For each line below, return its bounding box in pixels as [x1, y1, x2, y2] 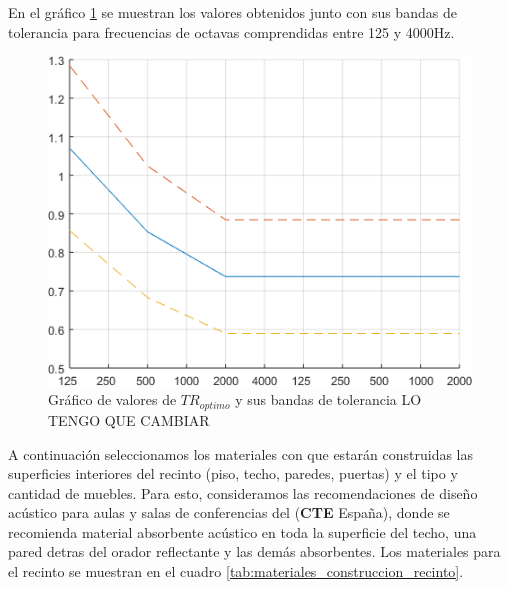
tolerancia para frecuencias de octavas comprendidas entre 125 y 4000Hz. [8, 21, 455, 42]
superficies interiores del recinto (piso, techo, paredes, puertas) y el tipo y [8, 463, 458, 484]
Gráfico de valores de [48, 389, 177, 410]
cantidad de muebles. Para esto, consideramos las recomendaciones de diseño [8, 482, 478, 503]
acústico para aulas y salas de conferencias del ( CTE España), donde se [8, 502, 450, 523]
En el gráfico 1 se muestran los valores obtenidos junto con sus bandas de [8, 2, 457, 22]
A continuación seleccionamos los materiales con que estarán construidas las [8, 443, 474, 464]
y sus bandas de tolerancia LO [235, 389, 422, 410]
